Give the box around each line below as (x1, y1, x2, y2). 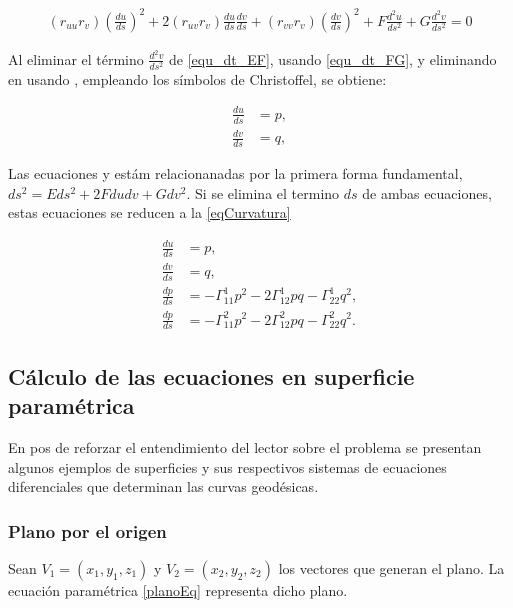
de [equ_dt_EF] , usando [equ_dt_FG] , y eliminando (169, 48, 497, 69)
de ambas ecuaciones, (362, 182, 492, 203)
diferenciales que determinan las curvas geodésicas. (8, 476, 319, 497)
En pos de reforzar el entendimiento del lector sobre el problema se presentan (8, 436, 482, 457)
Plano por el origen (8, 518, 167, 543)
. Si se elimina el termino (186, 182, 340, 203)
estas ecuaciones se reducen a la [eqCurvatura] (8, 202, 291, 223)
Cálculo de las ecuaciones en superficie (8, 360, 415, 391)
